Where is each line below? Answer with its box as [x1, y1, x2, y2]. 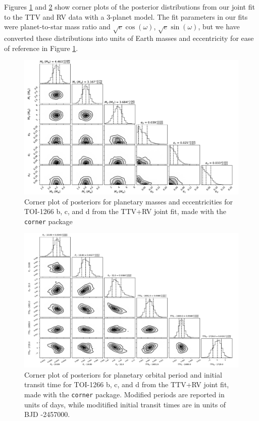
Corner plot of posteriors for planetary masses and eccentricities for [24, 196, 233, 206]
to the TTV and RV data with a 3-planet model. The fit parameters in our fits [4, 11, 248, 22]
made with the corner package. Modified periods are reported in [24, 389, 225, 400]
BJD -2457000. [24, 409, 70, 419]
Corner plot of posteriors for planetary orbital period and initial [24, 369, 222, 380]
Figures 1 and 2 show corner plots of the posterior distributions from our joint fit [4, 2, 255, 12]
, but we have [198, 21, 240, 32]
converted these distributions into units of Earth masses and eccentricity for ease [4, 32, 254, 43]
